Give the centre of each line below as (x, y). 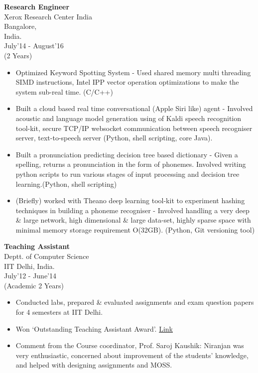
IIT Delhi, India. (29, 266)
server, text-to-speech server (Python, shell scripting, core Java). (114, 138)
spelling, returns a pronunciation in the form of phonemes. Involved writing (131, 164)
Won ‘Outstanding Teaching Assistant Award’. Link (94, 328)
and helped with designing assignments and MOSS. (94, 365)
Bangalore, (20, 26)
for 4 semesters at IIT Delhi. (59, 312)
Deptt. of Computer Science (47, 256)
